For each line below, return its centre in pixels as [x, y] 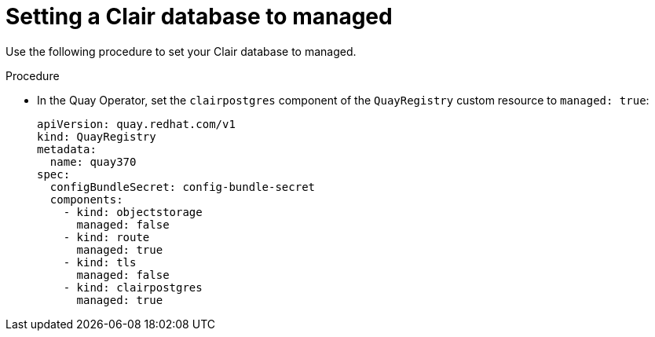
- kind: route [106, 237]
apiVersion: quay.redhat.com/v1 [136, 124]
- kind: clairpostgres [133, 287]
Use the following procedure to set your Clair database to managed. [181, 51]
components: [86, 199]
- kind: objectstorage [133, 212]
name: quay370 [93, 161]
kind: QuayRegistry [97, 136]
